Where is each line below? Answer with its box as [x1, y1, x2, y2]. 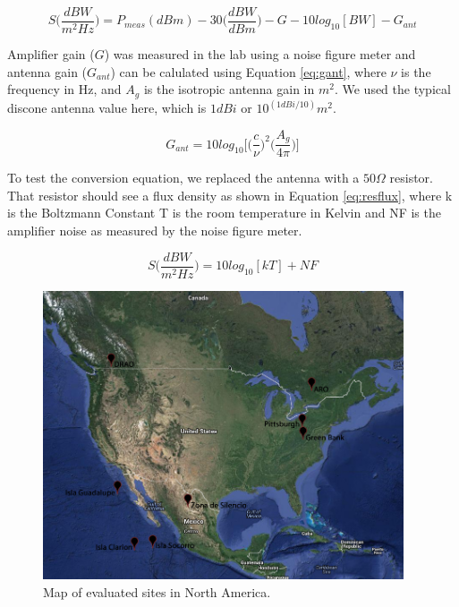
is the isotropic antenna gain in [143, 80, 315, 98]
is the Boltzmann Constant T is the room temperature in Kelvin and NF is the [7, 203, 441, 222]
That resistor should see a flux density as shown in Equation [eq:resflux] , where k [7, 185, 453, 204]
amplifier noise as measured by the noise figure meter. [7, 221, 302, 239]
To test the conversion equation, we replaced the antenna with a [7, 168, 360, 187]
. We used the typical [334, 80, 451, 98]
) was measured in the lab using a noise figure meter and [104, 45, 416, 64]
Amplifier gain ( [7, 45, 95, 64]
